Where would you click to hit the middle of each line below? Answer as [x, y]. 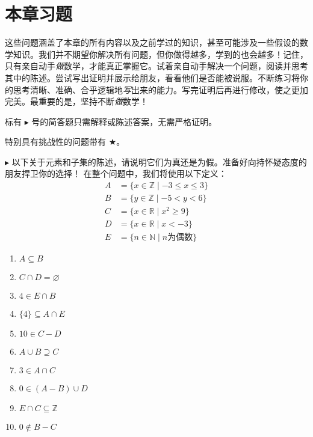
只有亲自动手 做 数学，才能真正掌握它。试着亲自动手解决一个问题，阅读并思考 [156, 66]
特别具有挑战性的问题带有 [55, 142]
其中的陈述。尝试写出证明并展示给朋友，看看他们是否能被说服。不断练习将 [152, 77]
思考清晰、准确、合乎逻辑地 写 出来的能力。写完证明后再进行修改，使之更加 [160, 89]
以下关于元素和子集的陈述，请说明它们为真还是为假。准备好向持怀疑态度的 [159, 161]
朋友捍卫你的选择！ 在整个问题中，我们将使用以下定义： [116, 173]
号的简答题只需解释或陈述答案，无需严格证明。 [124, 121]
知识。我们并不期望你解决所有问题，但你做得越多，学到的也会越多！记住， [160, 54]
